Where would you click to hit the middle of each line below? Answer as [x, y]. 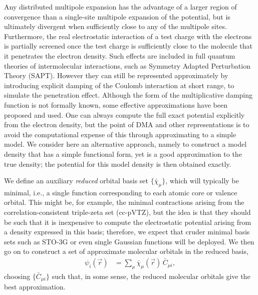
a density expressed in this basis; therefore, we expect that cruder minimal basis [127, 232]
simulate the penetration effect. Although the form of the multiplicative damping [128, 95]
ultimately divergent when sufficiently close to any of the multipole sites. [115, 26]
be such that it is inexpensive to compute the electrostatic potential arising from [128, 222]
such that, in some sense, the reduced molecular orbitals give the [151, 276]
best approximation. [35, 287]
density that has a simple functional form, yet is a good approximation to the [123, 154]
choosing [17, 276]
